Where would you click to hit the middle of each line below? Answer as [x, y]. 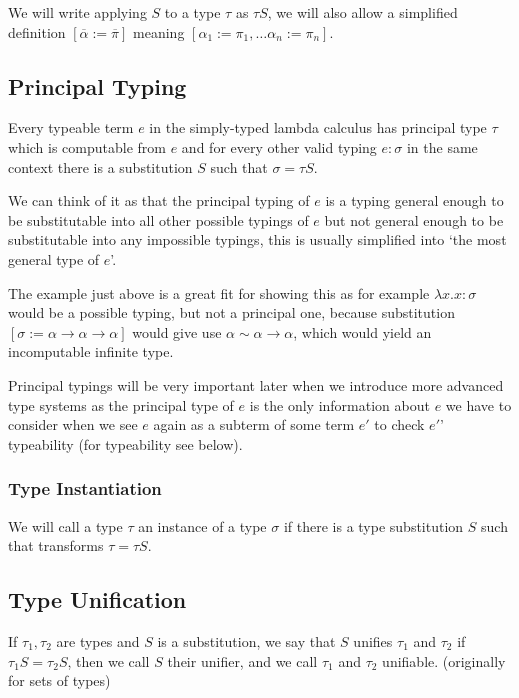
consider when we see [73, 424]
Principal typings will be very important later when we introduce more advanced [256, 384]
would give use [177, 331]
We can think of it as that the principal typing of [159, 200]
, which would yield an [362, 331]
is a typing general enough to [414, 200]
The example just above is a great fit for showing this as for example [219, 292]
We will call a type [65, 525]
